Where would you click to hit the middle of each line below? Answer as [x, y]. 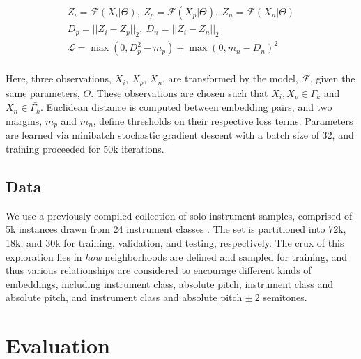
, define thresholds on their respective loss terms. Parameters [223, 120]
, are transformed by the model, [230, 78]
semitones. [285, 297]
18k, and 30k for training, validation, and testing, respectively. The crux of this [175, 242]
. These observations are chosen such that [179, 92]
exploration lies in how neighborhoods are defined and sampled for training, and [177, 256]
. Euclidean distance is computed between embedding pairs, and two [186, 107]
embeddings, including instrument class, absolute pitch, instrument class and [170, 283]
